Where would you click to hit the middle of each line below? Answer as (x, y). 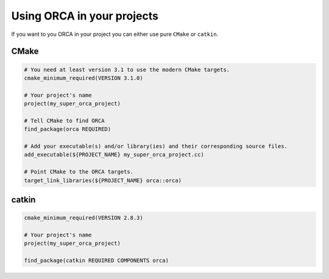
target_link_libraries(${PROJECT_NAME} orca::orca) (103, 180)
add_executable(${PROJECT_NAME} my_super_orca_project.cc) (114, 155)
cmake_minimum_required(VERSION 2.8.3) (83, 218)
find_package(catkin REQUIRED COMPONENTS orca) (96, 261)
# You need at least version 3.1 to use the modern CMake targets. (127, 69)
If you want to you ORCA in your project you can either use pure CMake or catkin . (115, 34)
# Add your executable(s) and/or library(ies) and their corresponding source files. (156, 147)
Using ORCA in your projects (85, 16)
